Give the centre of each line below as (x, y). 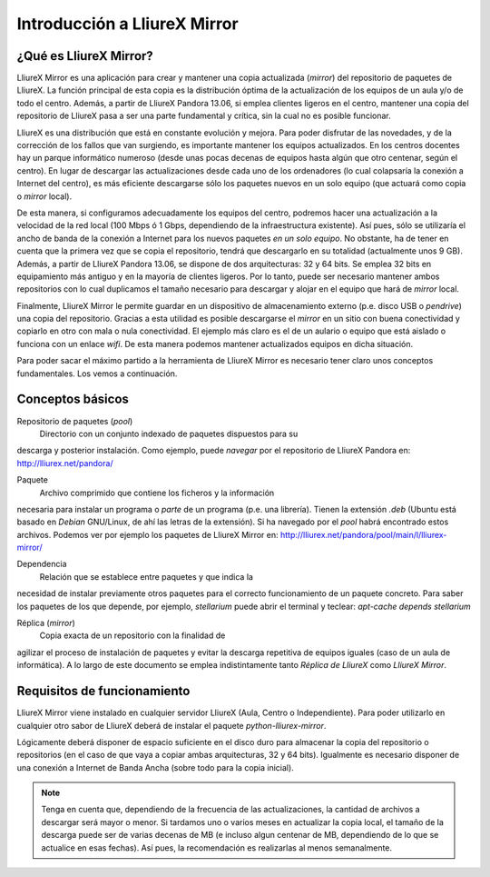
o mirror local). (44, 196)
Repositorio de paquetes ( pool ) (75, 421)
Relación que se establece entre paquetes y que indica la (147, 576)
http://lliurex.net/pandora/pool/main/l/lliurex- (363, 534)
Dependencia (42, 564)
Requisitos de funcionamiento (103, 691)
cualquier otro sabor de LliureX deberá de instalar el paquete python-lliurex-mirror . (171, 725)
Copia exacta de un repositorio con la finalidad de (132, 635)
